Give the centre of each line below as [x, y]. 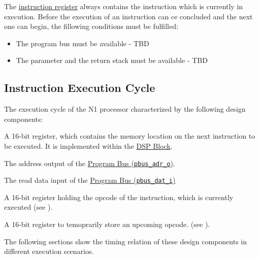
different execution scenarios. [49, 251]
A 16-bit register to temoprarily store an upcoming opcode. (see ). [107, 224]
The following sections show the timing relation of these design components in [126, 241]
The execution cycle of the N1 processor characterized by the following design [125, 109]
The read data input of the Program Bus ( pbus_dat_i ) [90, 180]
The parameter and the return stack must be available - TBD [112, 60]
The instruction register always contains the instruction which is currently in [124, 6]
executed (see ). [28, 207]
